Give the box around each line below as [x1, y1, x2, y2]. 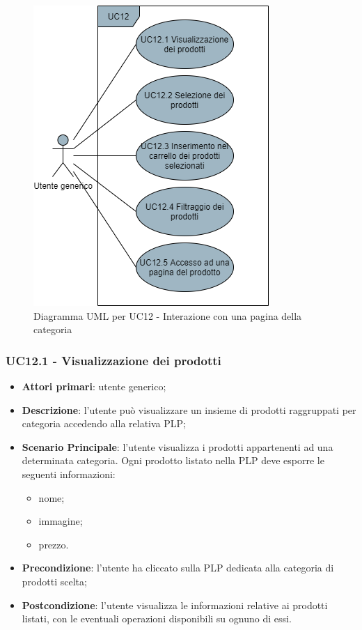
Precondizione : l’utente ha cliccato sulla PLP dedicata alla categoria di [22, 560, 334, 575]
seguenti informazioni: [22, 466, 116, 481]
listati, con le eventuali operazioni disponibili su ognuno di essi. [22, 611, 292, 626]
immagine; [38, 514, 83, 528]
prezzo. [38, 537, 69, 551]
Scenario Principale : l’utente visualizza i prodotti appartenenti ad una [22, 439, 333, 454]
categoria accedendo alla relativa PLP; [22, 416, 186, 431]
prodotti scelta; [22, 574, 87, 588]
